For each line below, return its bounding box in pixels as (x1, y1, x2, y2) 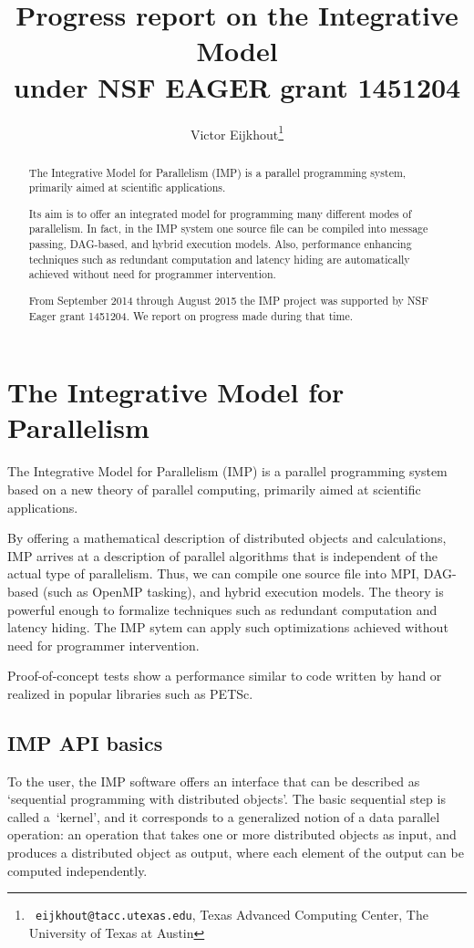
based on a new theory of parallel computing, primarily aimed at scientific (7, 479, 421, 498)
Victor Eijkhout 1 (190, 121, 284, 143)
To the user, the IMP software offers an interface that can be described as (7, 771, 420, 790)
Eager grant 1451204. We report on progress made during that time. (28, 307, 354, 323)
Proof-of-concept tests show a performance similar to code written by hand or (7, 666, 442, 685)
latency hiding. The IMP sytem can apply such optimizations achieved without (7, 618, 448, 637)
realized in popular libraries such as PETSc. (7, 683, 253, 703)
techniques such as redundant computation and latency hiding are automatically (28, 251, 410, 266)
